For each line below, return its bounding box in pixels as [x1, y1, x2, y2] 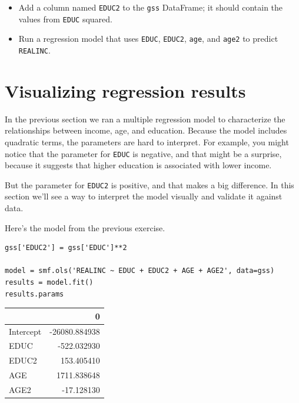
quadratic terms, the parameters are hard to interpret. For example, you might [5, 135, 289, 148]
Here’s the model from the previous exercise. [5, 221, 165, 234]
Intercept [9, 325, 42, 337]
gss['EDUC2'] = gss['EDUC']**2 [5, 244, 127, 252]
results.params [5, 289, 64, 298]
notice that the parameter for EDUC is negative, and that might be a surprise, [5, 147, 282, 159]
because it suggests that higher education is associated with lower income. [5, 159, 272, 171]
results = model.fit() [5, 278, 94, 287]
